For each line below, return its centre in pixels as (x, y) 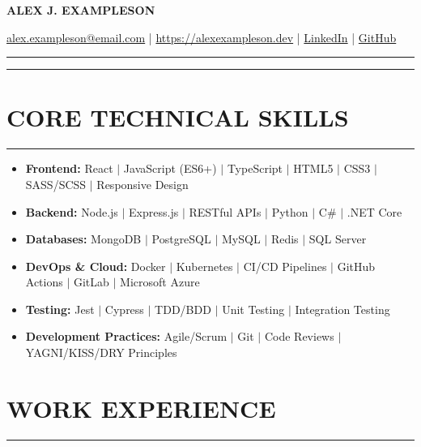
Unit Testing (253, 309)
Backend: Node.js (72, 211)
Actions (44, 282)
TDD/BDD (183, 309)
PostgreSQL (181, 239)
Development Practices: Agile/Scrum (126, 336)
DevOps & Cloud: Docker (96, 266)
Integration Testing (342, 309)
